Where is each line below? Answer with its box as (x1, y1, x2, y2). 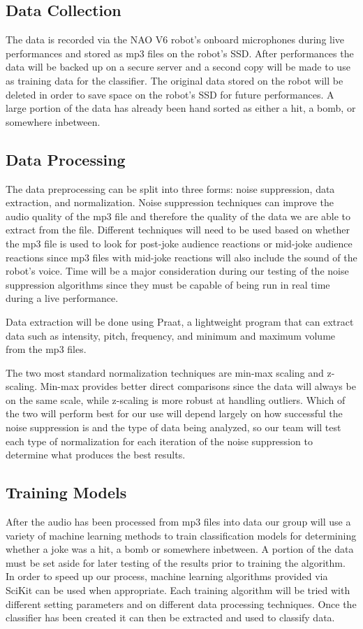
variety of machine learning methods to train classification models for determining (6, 528, 357, 542)
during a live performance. (6, 291, 119, 305)
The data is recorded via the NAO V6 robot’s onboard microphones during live (6, 32, 345, 47)
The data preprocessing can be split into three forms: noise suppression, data (6, 181, 335, 196)
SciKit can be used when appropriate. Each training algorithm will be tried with (6, 583, 350, 598)
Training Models (6, 482, 127, 503)
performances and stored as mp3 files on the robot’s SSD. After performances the (6, 45, 354, 60)
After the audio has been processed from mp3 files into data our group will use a (6, 514, 351, 529)
